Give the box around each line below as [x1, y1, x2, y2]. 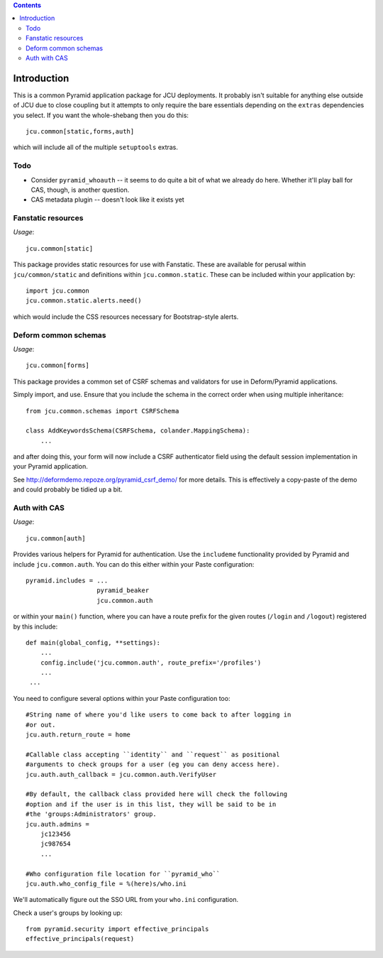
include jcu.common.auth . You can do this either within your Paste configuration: [13, 560, 255, 568]
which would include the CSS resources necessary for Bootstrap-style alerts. [13, 312, 239, 321]
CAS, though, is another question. [30, 185, 130, 194]
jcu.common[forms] [26, 361, 90, 369]
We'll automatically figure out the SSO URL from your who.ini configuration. [13, 896, 239, 904]
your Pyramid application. [13, 462, 89, 471]
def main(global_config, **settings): [26, 638, 161, 646]
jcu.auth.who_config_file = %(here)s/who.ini [26, 879, 187, 888]
